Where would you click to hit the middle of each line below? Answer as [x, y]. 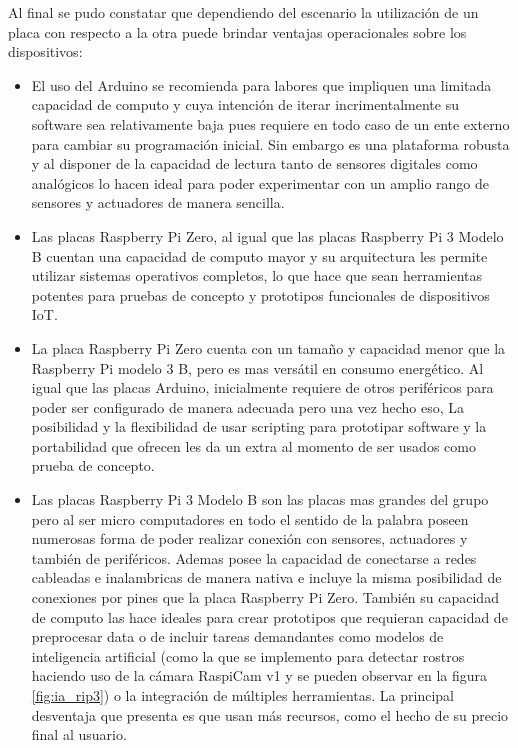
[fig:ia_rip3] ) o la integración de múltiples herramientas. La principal [242, 695]
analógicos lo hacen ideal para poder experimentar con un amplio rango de [260, 182]
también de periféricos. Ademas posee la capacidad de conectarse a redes [254, 557]
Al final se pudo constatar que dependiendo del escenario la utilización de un [243, 12]
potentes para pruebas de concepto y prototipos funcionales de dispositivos [260, 294]
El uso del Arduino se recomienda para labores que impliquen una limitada [261, 84]
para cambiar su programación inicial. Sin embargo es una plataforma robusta [270, 143]
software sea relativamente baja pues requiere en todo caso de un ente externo [270, 123]
